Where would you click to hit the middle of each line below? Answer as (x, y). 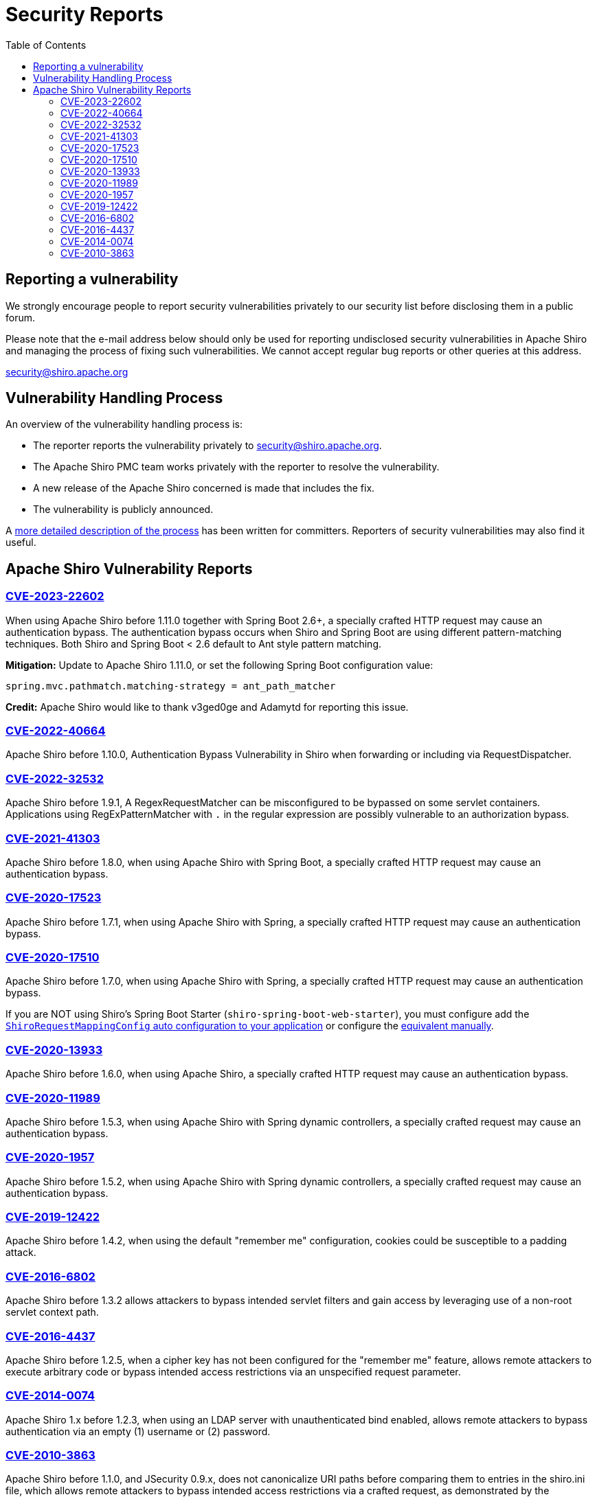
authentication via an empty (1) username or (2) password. (138, 1431)
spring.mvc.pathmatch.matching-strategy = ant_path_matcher (171, 686)
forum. (21, 317)
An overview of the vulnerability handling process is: (124, 424)
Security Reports (85, 14)
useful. (21, 542)
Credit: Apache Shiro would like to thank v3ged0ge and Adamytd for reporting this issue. (207, 707)
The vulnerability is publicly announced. (123, 510)
